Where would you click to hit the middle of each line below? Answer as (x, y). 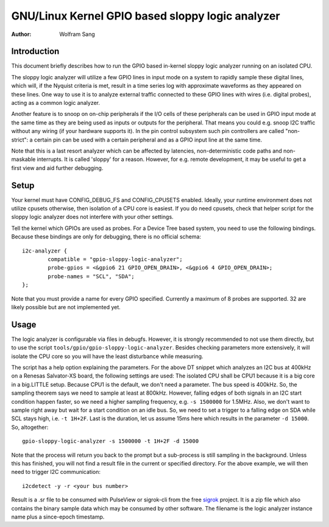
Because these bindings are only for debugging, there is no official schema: (106, 237)
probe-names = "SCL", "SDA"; (91, 276)
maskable (23, 159)
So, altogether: (30, 427)
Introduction (35, 52)
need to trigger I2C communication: (56, 472)
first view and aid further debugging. (57, 168)
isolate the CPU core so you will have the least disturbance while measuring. (107, 356)
